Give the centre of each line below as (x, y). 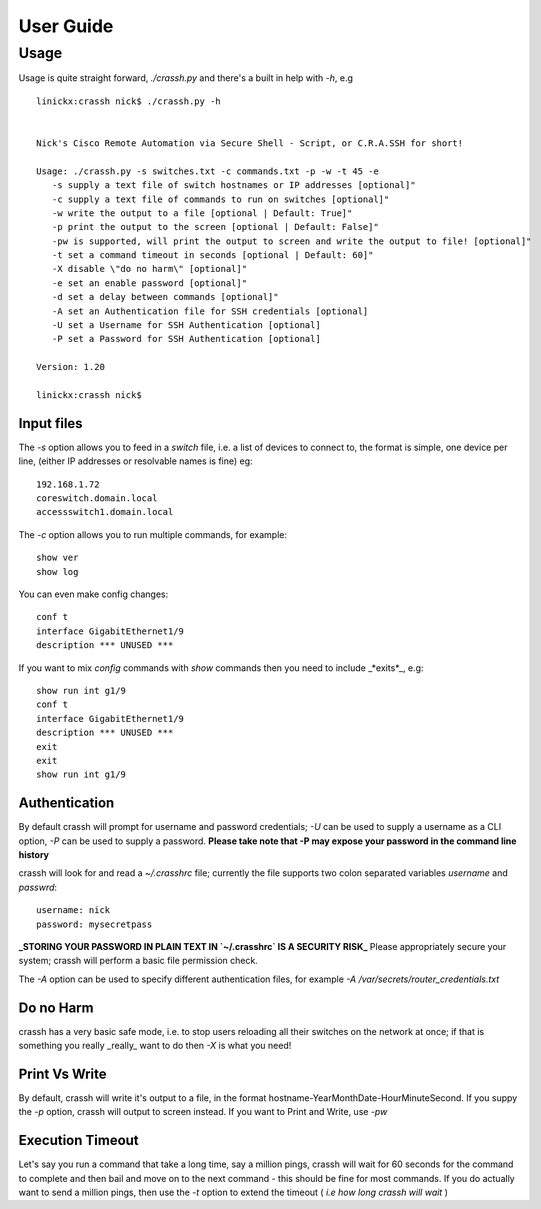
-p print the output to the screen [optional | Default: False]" (215, 227)
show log (57, 571)
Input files (51, 423)
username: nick (73, 910)
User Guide (66, 26)
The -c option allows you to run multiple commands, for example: (152, 534)
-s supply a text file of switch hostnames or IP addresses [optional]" (233, 185)
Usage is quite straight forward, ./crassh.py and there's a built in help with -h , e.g (186, 78)
